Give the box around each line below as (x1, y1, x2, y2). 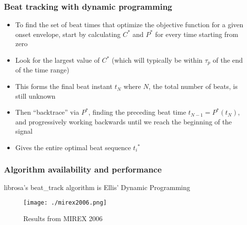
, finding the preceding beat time (88, 107, 186, 117)
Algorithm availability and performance (4, 163, 162, 175)
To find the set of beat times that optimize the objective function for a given (15, 19, 244, 30)
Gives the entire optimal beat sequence (15, 142, 131, 153)
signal (15, 126, 33, 136)
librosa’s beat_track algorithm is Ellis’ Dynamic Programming (4, 182, 190, 192)
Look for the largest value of (15, 55, 100, 65)
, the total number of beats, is (148, 81, 238, 91)
